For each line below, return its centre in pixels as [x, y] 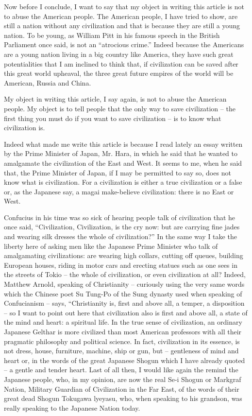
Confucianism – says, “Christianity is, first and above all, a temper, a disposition [124, 303]
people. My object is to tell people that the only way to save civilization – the [120, 108]
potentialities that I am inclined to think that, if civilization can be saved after [121, 63]
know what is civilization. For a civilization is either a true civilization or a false [123, 182]
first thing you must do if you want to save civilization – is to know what [113, 118]
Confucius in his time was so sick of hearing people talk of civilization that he [120, 217]
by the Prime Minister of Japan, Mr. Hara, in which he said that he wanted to [121, 153]
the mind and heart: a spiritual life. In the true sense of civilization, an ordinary [123, 322]
